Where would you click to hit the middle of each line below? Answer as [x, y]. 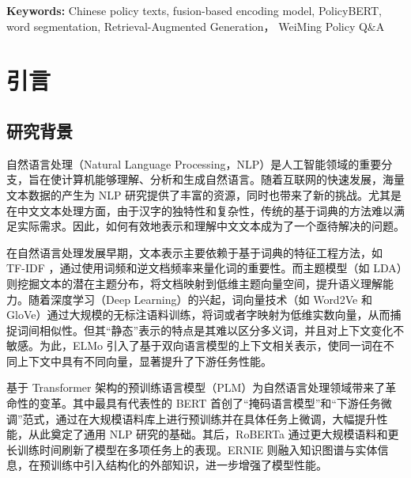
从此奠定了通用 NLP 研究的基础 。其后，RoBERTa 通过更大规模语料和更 [213, 434]
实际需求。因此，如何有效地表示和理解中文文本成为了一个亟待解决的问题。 [211, 226]
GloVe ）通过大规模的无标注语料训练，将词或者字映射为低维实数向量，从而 [198, 315]
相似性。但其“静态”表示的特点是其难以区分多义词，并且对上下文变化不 [222, 330]
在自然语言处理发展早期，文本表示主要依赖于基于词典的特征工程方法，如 [194, 252]
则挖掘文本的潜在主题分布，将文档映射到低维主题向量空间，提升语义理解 [194, 283]
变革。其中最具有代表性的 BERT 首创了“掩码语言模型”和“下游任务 [210, 403]
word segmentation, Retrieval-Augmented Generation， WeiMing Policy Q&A [196, 26]
